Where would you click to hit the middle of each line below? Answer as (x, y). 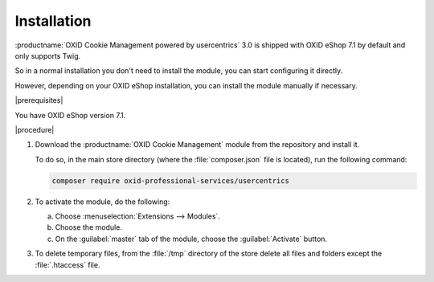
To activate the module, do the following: (102, 202)
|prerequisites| (39, 100)
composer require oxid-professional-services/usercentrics (170, 180)
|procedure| (35, 129)
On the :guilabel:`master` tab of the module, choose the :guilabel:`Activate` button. (191, 239)
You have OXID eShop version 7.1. (70, 115)
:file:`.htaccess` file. (68, 264)
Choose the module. (88, 227)
